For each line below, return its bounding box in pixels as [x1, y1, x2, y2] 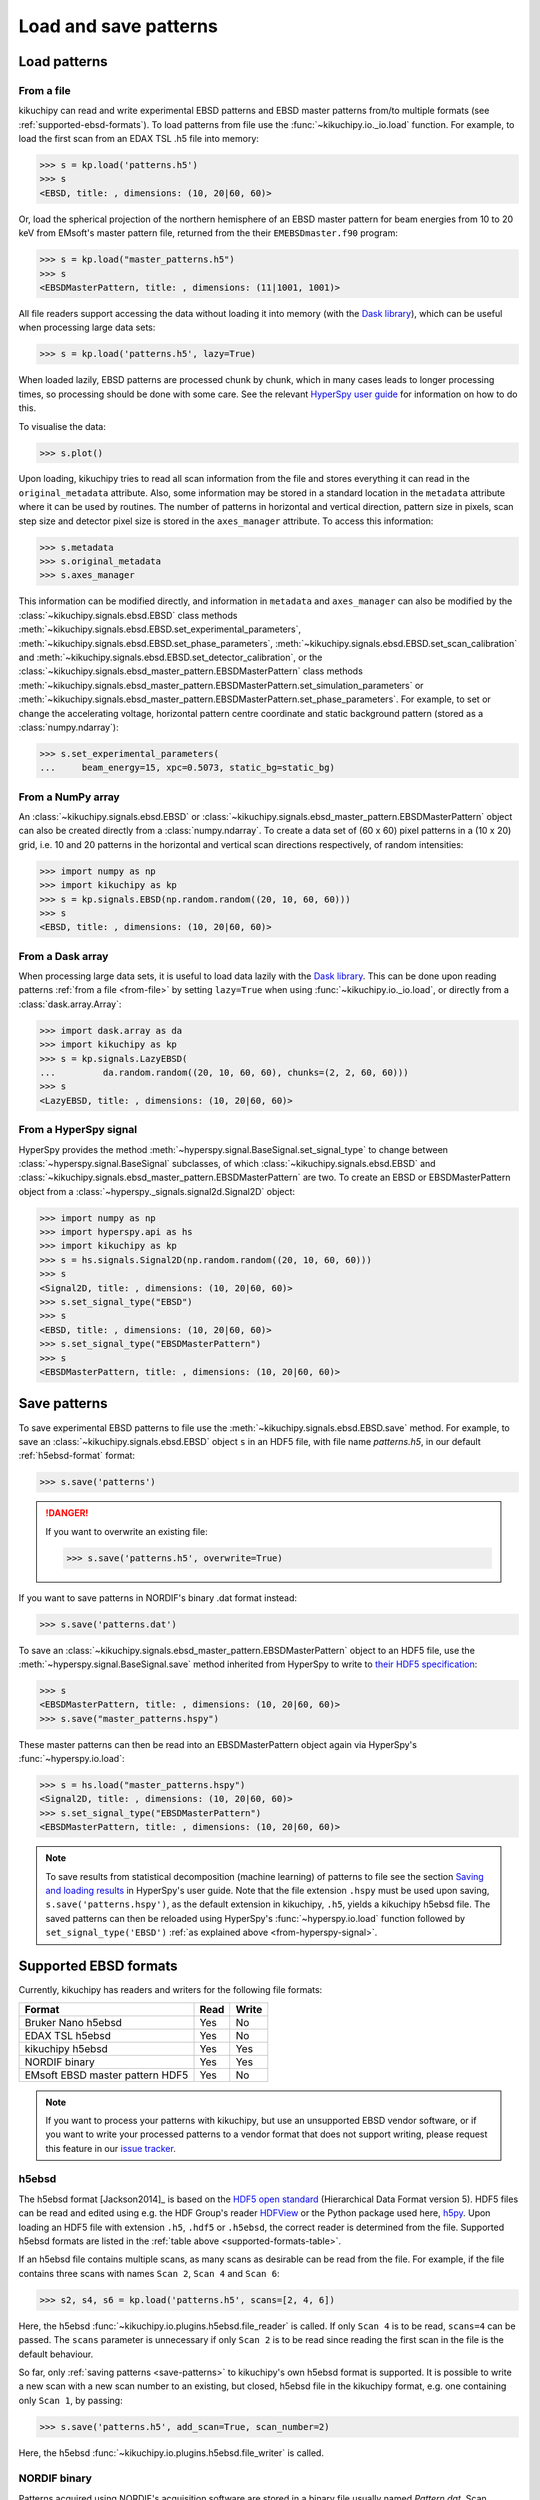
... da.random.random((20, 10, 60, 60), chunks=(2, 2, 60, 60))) [39, 1067, 409, 1079]
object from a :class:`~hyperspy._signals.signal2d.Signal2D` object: [18, 1185, 295, 1197]
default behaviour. [18, 2348, 94, 2360]
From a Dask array [18, 949, 109, 963]
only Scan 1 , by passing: [18, 2394, 124, 2406]
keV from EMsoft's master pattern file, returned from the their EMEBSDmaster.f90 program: [18, 227, 399, 239]
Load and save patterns [18, 15, 219, 37]
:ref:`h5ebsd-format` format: [18, 1450, 135, 1462]
